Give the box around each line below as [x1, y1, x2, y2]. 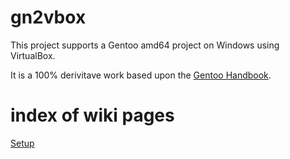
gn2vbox [10, 6, 87, 29]
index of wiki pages [10, 104, 175, 127]
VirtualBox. [10, 49, 56, 61]
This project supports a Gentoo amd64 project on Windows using [10, 39, 280, 51]
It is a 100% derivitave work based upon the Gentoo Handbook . [10, 69, 272, 81]
